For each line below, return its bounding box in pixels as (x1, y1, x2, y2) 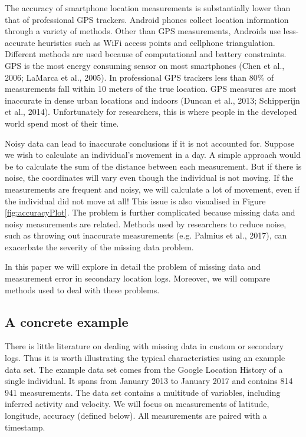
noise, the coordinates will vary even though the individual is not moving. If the (5, 171, 294, 184)
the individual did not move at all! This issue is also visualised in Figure (5, 194, 266, 207)
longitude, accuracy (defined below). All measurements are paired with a (5, 409, 267, 422)
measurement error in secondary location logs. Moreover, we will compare (5, 272, 271, 284)
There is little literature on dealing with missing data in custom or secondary (5, 340, 284, 352)
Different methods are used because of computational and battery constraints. (5, 48, 287, 60)
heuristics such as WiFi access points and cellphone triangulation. (38, 36, 275, 48)
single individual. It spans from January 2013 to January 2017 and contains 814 (5, 375, 293, 387)
